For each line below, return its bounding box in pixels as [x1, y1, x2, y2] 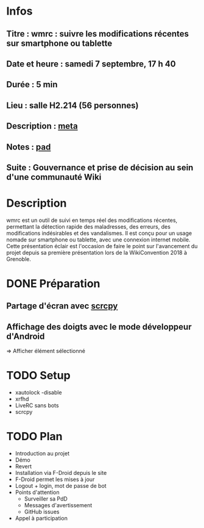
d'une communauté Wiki [6, 172, 102, 182]
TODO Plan [6, 430, 63, 443]
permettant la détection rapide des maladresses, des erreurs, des [6, 223, 171, 230]
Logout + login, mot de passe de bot [15, 482, 107, 490]
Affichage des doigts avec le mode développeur [6, 321, 192, 332]
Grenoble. [6, 255, 32, 263]
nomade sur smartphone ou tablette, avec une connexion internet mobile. [6, 236, 191, 243]
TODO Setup [6, 369, 71, 382]
